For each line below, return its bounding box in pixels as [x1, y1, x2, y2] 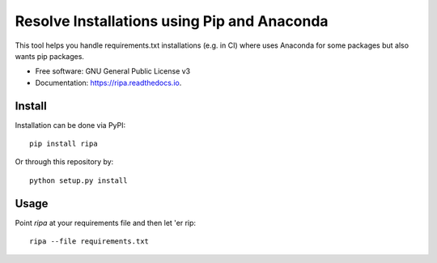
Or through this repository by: [15, 157, 114, 167]
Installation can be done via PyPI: [15, 120, 126, 129]
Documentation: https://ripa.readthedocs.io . [35, 78, 182, 87]
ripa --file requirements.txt [29, 237, 150, 246]
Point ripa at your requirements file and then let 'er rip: [15, 218, 197, 227]
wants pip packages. [15, 51, 85, 61]
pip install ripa [29, 139, 98, 149]
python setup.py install [29, 176, 128, 185]
